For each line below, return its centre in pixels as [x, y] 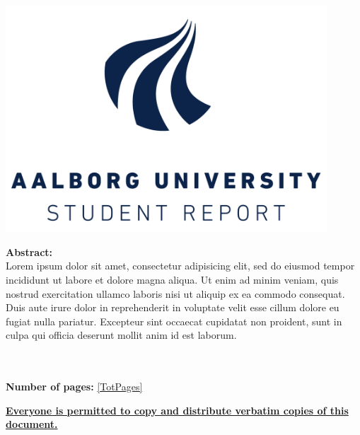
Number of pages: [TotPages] [74, 387]
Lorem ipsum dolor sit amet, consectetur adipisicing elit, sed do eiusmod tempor [180, 266]
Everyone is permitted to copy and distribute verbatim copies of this [177, 410]
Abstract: [29, 251]
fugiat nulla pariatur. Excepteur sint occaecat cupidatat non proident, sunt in [174, 321]
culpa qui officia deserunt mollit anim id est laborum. [121, 335]
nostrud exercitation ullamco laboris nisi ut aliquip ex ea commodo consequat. [175, 293]
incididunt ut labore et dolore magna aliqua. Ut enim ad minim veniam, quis [172, 280]
